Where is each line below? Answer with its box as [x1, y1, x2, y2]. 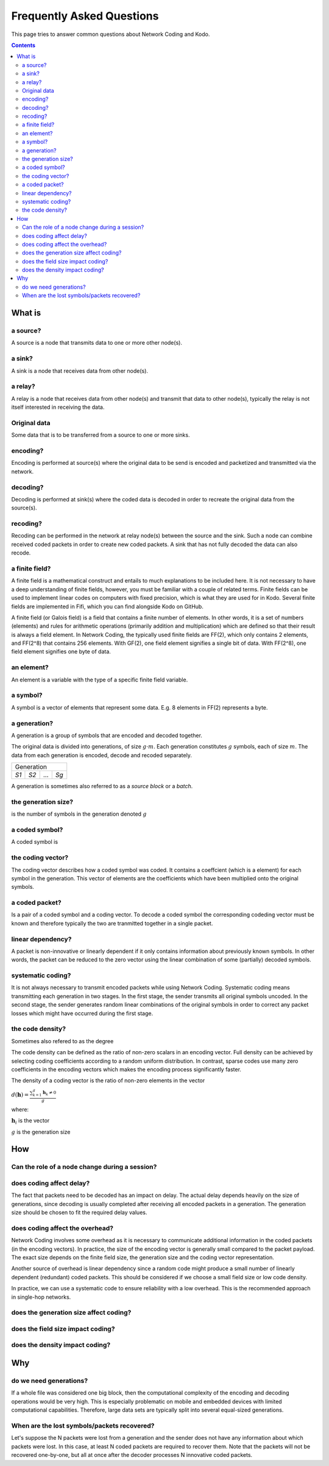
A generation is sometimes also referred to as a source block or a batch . [11, 783, 193, 790]
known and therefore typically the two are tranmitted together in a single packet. [11, 919, 213, 927]
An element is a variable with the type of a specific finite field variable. [11, 676, 188, 683]
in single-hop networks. [11, 1293, 71, 1301]
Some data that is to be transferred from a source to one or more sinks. [11, 431, 190, 439]
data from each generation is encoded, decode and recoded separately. [11, 751, 192, 759]
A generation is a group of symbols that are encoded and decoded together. [11, 731, 202, 739]
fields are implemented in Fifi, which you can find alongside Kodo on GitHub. [11, 603, 203, 610]
